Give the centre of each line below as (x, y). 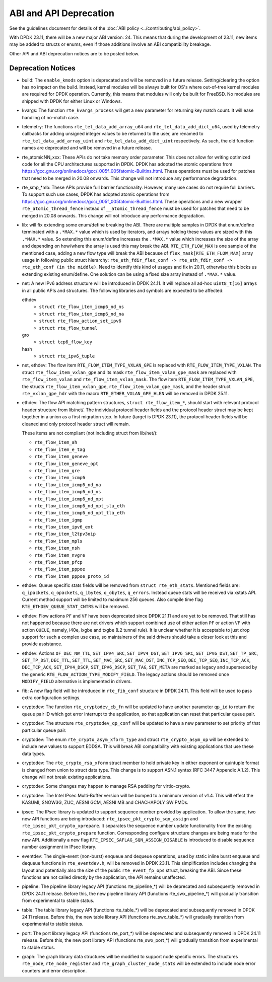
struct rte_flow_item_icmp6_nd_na (82, 314)
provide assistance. (42, 644)
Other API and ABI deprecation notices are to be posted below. (74, 53)
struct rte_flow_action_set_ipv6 (80, 321)
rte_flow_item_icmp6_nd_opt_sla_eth (80, 506)
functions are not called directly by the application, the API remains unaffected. (104, 877)
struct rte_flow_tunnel (68, 328)
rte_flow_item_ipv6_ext (64, 527)
